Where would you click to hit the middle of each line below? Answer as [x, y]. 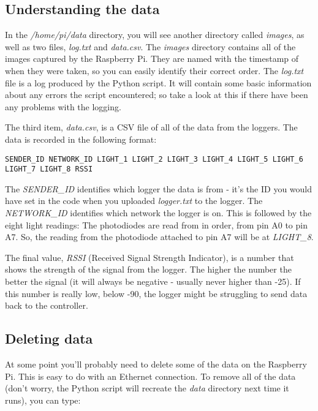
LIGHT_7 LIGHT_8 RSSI [49, 169]
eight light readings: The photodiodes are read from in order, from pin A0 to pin [156, 224]
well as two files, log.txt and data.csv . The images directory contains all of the [150, 46]
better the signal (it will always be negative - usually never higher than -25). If [153, 281]
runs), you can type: [43, 400]
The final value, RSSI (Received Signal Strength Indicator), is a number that [150, 257]
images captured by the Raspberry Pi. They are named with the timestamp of [152, 58]
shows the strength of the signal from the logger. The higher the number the [148, 269]
